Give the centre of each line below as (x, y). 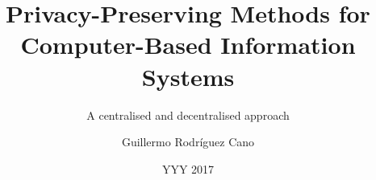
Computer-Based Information (188, 45)
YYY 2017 (188, 168)
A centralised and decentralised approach (188, 115)
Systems (188, 76)
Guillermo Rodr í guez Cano (188, 142)
